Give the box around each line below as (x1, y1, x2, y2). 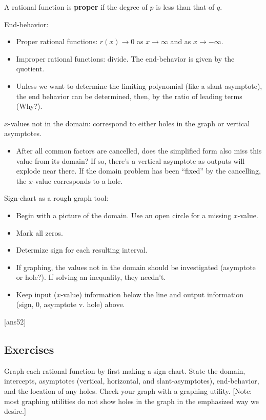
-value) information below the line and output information (60, 289, 244, 299)
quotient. (16, 63, 45, 74)
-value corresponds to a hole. (32, 175, 123, 186)
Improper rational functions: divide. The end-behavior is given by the (16, 53, 235, 64)
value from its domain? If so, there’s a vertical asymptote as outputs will (16, 155, 245, 166)
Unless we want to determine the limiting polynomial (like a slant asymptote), (16, 80, 262, 91)
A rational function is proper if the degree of (4, 2, 148, 12)
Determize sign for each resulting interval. (16, 244, 148, 255)
